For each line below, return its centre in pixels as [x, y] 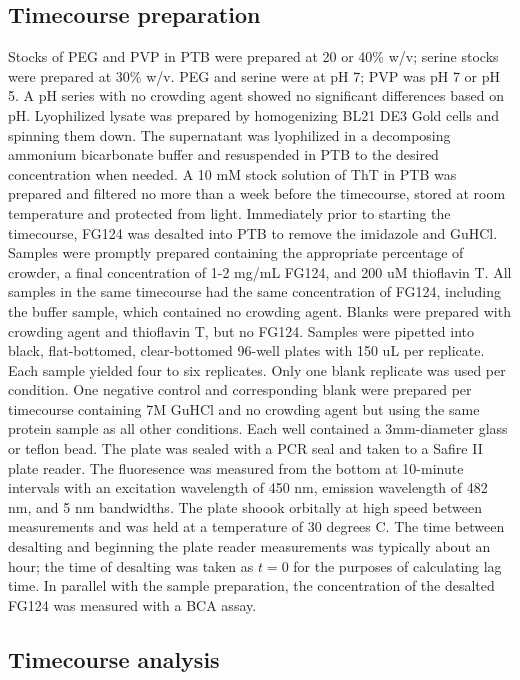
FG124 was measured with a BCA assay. [132, 604]
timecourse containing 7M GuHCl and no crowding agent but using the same [244, 408]
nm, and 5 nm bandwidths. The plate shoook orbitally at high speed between [245, 506]
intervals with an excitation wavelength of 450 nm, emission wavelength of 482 [248, 487]
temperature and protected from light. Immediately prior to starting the [229, 212]
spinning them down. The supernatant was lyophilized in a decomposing [229, 134]
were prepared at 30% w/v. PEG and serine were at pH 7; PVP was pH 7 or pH [254, 75]
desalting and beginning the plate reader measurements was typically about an [249, 546]
